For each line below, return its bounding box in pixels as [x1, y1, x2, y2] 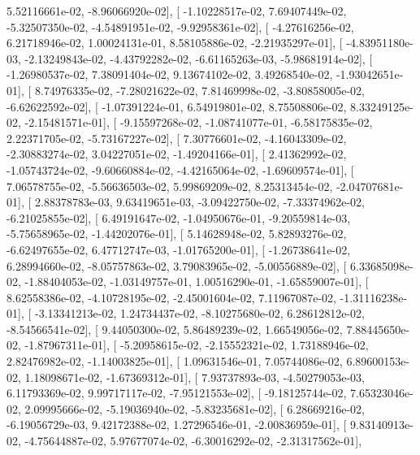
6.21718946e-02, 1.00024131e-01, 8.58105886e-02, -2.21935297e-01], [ [6, 34, 343, 51]
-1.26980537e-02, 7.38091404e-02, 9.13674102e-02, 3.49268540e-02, [6, 66, 333, 83]
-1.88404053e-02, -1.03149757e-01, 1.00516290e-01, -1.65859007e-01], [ [24, 273, 369, 290]
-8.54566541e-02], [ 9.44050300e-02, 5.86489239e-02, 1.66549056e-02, [6, 320, 343, 337]
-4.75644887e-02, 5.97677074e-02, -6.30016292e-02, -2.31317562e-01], [24, 432, 362, 449]
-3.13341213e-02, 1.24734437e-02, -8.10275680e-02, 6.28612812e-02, [34, 305, 365, 322]
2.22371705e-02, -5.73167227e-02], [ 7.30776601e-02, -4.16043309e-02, [6, 129, 347, 146]
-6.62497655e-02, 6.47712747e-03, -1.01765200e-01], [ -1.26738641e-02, [6, 240, 351, 258]
